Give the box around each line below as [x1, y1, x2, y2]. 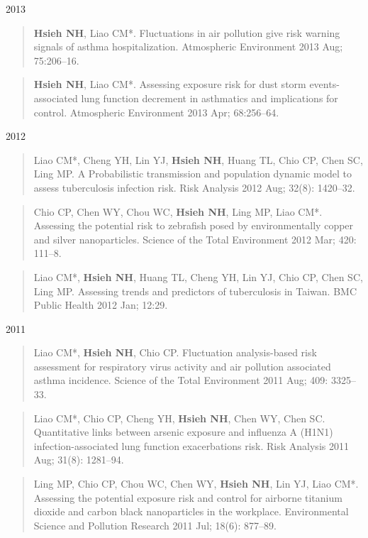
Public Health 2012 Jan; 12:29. [33, 297, 168, 312]
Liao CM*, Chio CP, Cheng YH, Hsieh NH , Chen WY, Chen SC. [33, 410, 325, 425]
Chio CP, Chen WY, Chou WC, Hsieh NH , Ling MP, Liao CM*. [33, 204, 323, 219]
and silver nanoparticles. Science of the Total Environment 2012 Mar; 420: [33, 231, 357, 246]
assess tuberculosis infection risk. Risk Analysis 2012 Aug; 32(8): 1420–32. [33, 180, 355, 194]
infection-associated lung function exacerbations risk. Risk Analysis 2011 [33, 438, 349, 453]
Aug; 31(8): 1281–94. [33, 452, 124, 467]
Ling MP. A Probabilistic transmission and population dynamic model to [33, 166, 352, 181]
